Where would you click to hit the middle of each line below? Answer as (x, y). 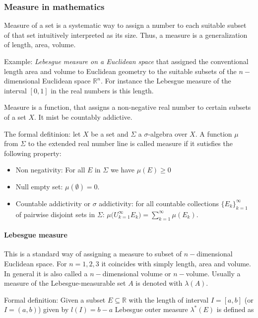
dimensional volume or (137, 273)
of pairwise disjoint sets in (55, 214)
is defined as (235, 309)
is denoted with (159, 283)
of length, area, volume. (40, 44)
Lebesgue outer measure (151, 309)
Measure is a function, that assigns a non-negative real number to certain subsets (128, 107)
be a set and (110, 133)
